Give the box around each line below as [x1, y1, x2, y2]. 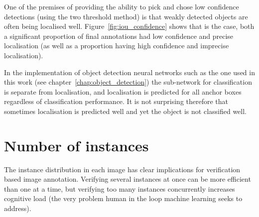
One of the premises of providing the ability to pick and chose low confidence [4, 1, 239, 11]
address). [4, 203, 31, 214]
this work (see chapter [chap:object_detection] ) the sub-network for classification [4, 77, 252, 87]
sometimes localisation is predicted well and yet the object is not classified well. [4, 106, 247, 116]
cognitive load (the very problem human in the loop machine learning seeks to [4, 193, 243, 204]
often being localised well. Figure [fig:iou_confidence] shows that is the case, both [4, 21, 255, 31]
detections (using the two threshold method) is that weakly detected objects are [4, 11, 248, 21]
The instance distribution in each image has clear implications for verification [4, 164, 241, 174]
